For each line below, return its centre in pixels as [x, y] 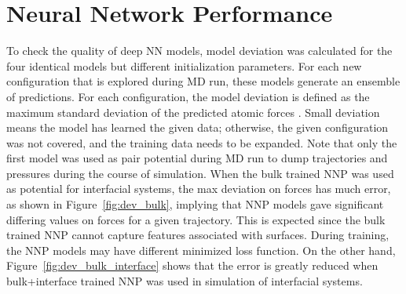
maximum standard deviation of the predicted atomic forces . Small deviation [193, 112]
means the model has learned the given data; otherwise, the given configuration [198, 127]
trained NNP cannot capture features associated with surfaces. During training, [198, 235]
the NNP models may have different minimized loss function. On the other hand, [201, 250]
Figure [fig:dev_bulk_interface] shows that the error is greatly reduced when [192, 265]
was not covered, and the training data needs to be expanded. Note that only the [202, 142]
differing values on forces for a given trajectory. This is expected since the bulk [196, 219]
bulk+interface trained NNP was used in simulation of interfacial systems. [185, 281]
